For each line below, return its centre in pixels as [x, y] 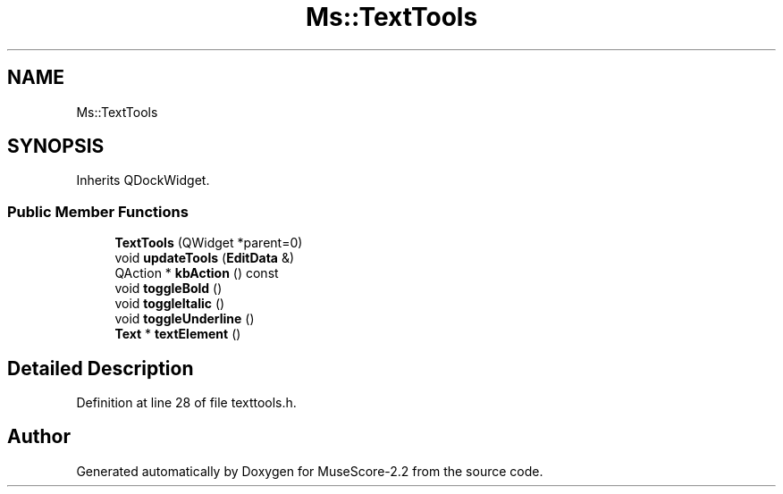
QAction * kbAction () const [197, 273]
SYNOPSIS [56, 147]
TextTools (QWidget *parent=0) [209, 243]
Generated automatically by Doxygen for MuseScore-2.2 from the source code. [310, 471]
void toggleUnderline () [185, 319]
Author [39, 437]
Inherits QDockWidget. [143, 180]
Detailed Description [101, 368]
